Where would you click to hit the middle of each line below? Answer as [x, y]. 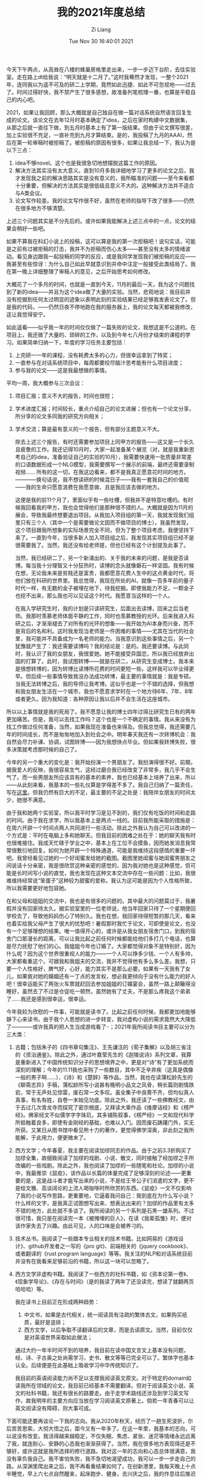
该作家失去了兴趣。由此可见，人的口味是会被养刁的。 [81, 1225]
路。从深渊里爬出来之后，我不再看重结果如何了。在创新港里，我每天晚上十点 [101, 1466]
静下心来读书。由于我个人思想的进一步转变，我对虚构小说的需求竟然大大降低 [101, 1019]
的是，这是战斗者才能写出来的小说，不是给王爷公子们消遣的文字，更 [105, 1180]
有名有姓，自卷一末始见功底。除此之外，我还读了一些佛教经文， [110, 1100]
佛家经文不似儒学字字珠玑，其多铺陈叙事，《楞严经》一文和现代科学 [111, 1115]
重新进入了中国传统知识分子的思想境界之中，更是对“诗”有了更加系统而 [107, 1062]
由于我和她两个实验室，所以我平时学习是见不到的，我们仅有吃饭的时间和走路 [101, 812]
